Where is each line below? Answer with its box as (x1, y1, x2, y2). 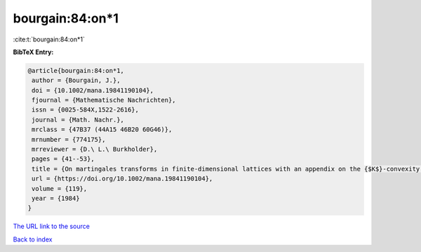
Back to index (13, 235, 53, 244)
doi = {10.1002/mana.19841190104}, (32, 86, 154, 94)
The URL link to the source (13, 222, 91, 231)
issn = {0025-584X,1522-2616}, (32, 106, 140, 114)
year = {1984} (32, 194, 80, 202)
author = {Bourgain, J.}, (32, 77, 121, 84)
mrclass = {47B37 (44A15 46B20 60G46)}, (32, 126, 173, 133)
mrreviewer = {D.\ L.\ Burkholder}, (32, 145, 158, 154)
